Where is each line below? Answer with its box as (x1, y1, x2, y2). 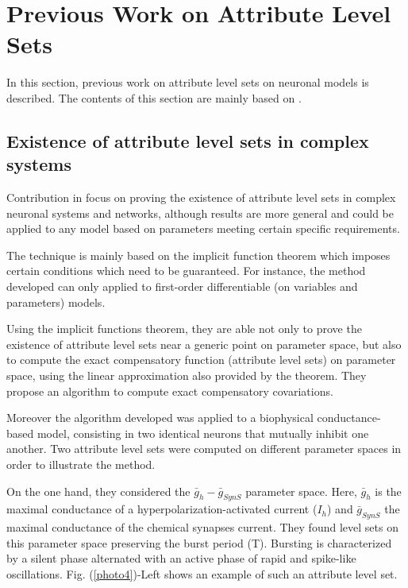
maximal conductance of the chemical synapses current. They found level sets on (6, 519, 398, 536)
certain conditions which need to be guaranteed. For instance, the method (6, 262, 366, 279)
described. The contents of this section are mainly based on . (6, 89, 302, 106)
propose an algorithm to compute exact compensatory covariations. (6, 382, 333, 399)
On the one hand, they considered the (6, 482, 191, 499)
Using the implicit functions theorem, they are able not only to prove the (6, 320, 362, 337)
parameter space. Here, (245, 482, 357, 499)
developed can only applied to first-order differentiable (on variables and (6, 278, 358, 295)
